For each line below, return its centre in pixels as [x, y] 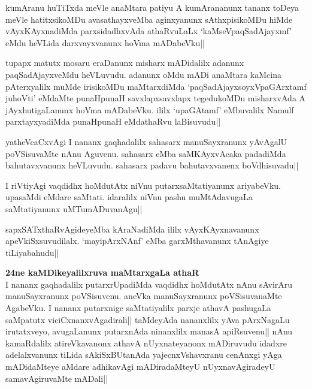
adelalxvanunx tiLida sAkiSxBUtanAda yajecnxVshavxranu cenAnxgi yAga [144, 355]
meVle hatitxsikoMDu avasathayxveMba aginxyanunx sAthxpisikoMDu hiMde [149, 19]
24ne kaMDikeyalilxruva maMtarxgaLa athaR [102, 272]
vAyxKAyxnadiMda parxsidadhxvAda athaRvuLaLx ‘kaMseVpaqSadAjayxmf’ [149, 31]
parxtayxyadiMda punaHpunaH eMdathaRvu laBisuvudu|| [113, 121]
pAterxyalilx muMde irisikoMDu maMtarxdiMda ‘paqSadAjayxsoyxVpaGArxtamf [156, 86]
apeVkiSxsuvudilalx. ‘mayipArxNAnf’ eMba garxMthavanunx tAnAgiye [137, 241]
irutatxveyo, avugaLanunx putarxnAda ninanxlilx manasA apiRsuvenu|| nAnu [149, 331]
